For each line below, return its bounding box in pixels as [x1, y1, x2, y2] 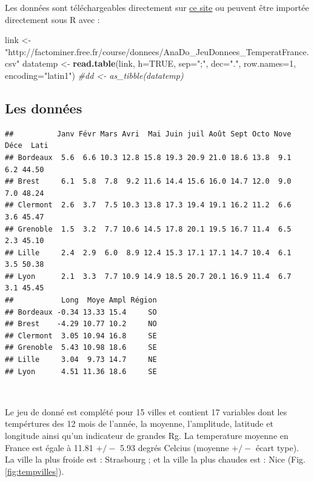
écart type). [255, 441, 299, 454]
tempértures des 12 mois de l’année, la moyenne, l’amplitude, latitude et [5, 417, 273, 430]
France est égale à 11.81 [5, 441, 93, 454]
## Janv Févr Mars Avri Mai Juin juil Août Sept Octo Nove [5, 129, 292, 138]
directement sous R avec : [5, 13, 100, 25]
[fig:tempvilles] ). [5, 464, 64, 477]
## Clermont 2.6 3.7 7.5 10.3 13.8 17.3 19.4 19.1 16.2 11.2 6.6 [5, 201, 292, 210]
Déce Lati [5, 141, 48, 150]
